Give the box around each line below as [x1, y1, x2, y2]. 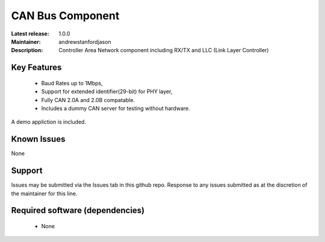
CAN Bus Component [11, 9, 120, 22]
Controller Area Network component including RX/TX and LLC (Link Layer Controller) [58, 47, 269, 54]
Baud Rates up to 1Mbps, [41, 79, 104, 86]
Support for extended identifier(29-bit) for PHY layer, [41, 88, 173, 95]
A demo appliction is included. [11, 118, 87, 126]
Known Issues [11, 134, 66, 144]
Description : [11, 47, 43, 54]
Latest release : [11, 30, 49, 37]
